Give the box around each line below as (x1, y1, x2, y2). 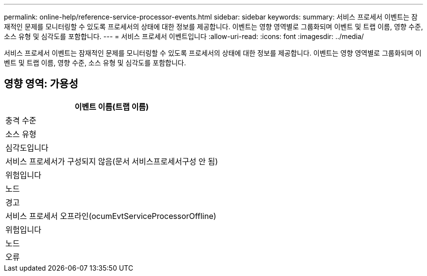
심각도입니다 (5, 142, 49, 153)
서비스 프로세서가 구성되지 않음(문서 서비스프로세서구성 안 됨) (5, 156, 218, 166)
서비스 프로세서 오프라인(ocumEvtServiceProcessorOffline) (5, 211, 216, 221)
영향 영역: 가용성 (4, 78, 78, 90)
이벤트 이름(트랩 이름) (75, 101, 149, 112)
